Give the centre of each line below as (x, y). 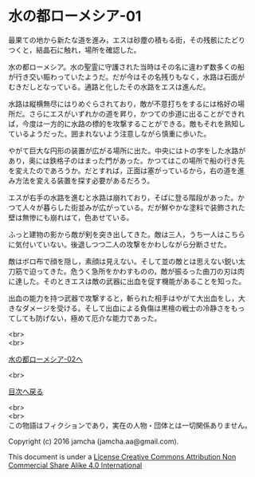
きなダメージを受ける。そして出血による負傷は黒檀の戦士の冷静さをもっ (127, 308)
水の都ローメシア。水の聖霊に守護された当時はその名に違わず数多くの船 (127, 67)
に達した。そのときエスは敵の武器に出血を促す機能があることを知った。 (127, 281)
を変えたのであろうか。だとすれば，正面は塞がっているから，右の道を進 (127, 170)
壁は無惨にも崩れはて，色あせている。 (71, 217)
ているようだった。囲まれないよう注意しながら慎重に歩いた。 (110, 133)
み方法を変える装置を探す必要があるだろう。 (81, 180)
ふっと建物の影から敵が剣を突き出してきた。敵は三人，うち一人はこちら (127, 234)
